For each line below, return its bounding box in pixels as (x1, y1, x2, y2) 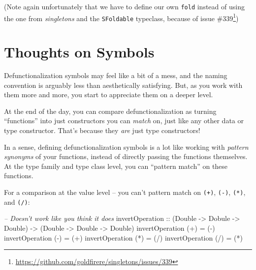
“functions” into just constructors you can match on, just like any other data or (4, 115, 244, 126)
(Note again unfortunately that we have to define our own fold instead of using (4, 1, 245, 11)
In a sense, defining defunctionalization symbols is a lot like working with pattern (4, 141, 249, 152)
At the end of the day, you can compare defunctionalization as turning (4, 106, 217, 116)
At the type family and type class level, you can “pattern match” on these (4, 161, 228, 171)
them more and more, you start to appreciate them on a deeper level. (4, 89, 213, 100)
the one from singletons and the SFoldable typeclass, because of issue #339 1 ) (4, 11, 239, 23)
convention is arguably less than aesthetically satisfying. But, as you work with (4, 80, 243, 90)
